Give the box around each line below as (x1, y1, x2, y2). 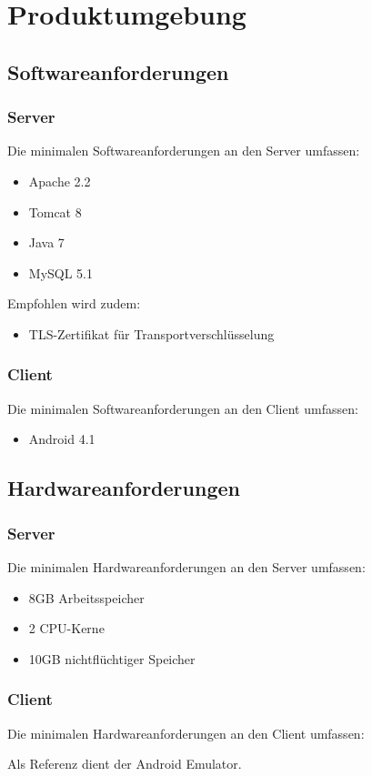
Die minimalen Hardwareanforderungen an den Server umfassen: (7, 557, 366, 576)
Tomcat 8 (28, 202, 82, 221)
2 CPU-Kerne (28, 619, 105, 638)
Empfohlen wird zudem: (7, 294, 141, 313)
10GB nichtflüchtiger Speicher (28, 649, 196, 668)
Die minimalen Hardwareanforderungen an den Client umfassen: (7, 723, 365, 742)
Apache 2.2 (28, 171, 91, 190)
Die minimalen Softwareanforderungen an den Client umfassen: (7, 398, 358, 418)
